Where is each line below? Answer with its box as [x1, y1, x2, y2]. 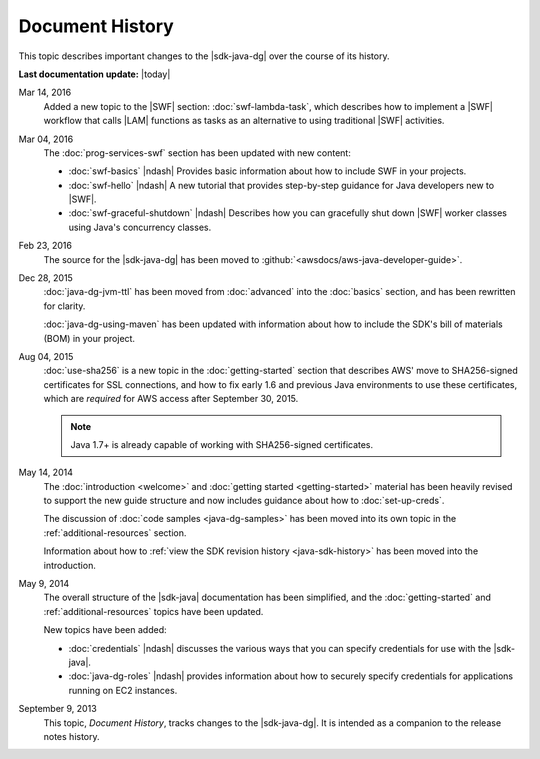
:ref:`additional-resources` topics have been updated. [43, 605, 264, 617]
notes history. [43, 730, 100, 742]
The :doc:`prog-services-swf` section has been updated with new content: [43, 146, 352, 159]
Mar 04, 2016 [18, 133, 74, 145]
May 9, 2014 [18, 578, 70, 590]
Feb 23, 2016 [18, 240, 72, 252]
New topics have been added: [43, 624, 167, 636]
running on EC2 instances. [68, 684, 178, 696]
